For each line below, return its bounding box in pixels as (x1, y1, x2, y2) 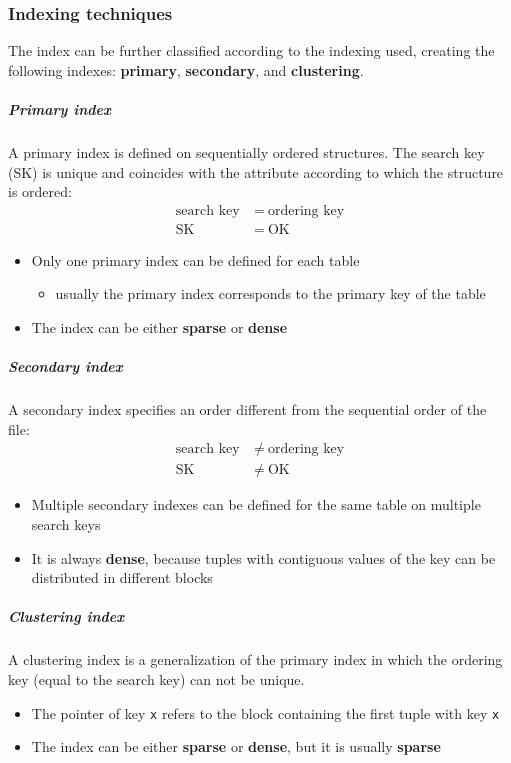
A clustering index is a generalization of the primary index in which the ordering (8, 649, 503, 670)
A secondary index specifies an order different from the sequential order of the (8, 399, 487, 420)
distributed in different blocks (31, 567, 213, 588)
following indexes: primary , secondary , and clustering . (8, 59, 364, 80)
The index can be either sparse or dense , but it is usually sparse (31, 736, 441, 757)
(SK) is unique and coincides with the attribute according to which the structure (8, 161, 504, 182)
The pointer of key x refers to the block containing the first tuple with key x (31, 702, 500, 723)
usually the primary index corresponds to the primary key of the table (55, 283, 486, 304)
